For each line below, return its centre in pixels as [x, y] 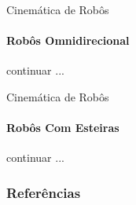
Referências [44, 192]
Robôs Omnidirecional [68, 40]
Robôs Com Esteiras [63, 128]
